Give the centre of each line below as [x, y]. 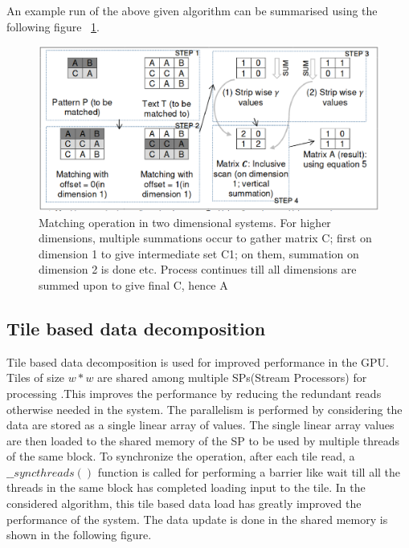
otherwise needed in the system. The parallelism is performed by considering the [204, 409]
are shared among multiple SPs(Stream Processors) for [232, 378]
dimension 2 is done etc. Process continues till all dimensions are [198, 269]
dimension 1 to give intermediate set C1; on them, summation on [199, 253]
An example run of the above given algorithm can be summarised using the [192, 10]
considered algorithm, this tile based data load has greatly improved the [184, 503]
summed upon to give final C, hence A [133, 284]
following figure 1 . [53, 26]
